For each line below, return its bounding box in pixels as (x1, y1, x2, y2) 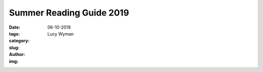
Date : (9, 24, 20, 30)
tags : (9, 31, 20, 36)
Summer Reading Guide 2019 (9, 7, 129, 18)
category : (9, 38, 30, 44)
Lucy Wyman (47, 31, 74, 36)
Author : (9, 52, 25, 57)
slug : (9, 44, 19, 51)
